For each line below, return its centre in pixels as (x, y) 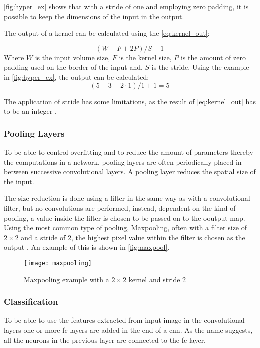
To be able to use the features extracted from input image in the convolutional (124, 320)
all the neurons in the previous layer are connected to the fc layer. (105, 339)
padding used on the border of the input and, (73, 67)
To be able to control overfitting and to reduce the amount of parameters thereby (129, 152)
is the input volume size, (73, 57)
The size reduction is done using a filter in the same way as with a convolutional (127, 198)
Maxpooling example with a (67, 279)
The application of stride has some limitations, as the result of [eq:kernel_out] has (130, 101)
